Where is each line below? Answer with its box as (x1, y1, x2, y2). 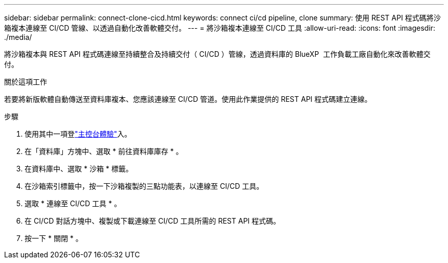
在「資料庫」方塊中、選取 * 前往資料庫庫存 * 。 (25, 147, 183, 156)
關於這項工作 (4, 77, 47, 86)
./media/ (4, 33, 32, 41)
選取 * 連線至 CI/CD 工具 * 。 (25, 199, 122, 208)
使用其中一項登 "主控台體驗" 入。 (25, 129, 132, 138)
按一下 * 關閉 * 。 (25, 234, 83, 243)
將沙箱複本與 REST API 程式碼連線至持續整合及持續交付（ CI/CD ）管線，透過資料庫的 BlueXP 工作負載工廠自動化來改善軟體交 (4, 50, 431, 58)
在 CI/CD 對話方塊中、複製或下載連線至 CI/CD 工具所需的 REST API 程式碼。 (25, 216, 281, 225)
